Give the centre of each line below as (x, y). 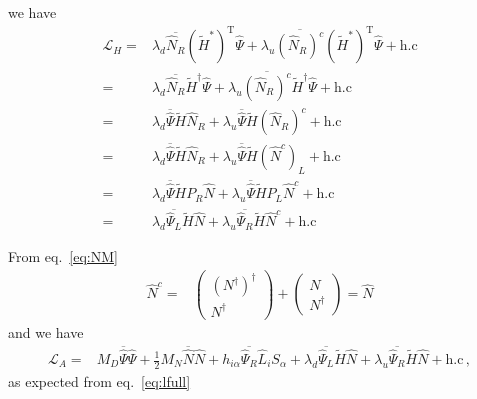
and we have (46, 331)
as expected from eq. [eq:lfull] (99, 380)
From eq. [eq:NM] (63, 256)
